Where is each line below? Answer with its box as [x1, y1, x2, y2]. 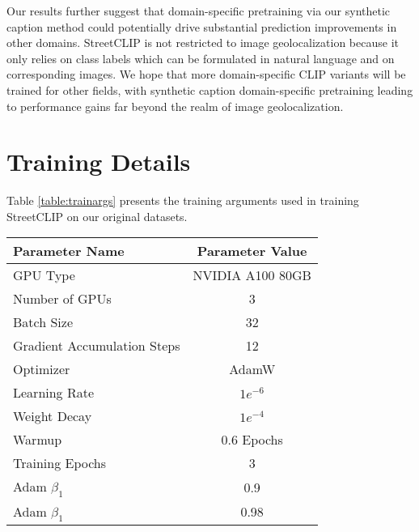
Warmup [13, 430, 62, 449]
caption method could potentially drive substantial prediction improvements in [6, 18, 397, 35]
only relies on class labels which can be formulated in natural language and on [6, 49, 395, 66]
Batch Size [13, 313, 73, 332]
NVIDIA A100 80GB [193, 266, 311, 285]
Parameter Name [13, 241, 125, 261]
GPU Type [13, 266, 75, 285]
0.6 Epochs [221, 430, 283, 449]
